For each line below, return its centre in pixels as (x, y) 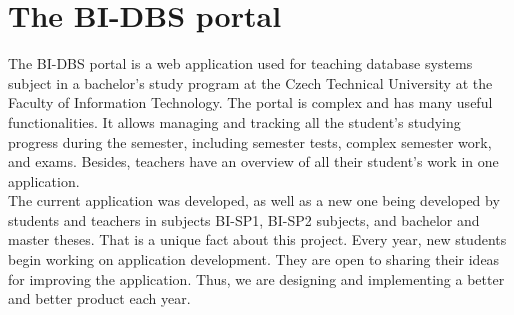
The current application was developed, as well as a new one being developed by (254, 200)
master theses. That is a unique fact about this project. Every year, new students (257, 239)
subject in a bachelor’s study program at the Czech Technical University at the (250, 82)
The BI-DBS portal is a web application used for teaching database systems (240, 63)
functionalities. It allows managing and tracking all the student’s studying (234, 121)
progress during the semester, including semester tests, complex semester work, (250, 141)
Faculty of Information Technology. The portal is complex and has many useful (250, 102)
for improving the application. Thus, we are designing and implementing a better (256, 278)
